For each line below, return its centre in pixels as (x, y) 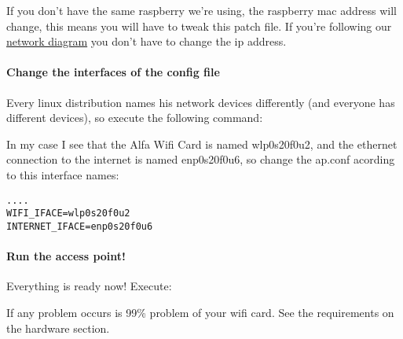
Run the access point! (66, 256)
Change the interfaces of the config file (113, 72)
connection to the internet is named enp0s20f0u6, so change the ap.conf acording (201, 159)
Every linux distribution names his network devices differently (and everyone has (201, 102)
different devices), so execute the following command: (135, 118)
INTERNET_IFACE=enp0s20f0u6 (80, 226)
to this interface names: (63, 174)
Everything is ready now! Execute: (89, 286)
